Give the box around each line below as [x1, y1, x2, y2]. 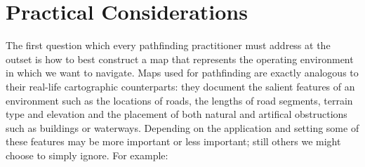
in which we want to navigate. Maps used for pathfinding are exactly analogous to [6, 65, 359, 80]
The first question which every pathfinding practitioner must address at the [6, 38, 331, 53]
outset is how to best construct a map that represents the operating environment [6, 51, 354, 66]
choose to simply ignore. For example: [6, 147, 168, 162]
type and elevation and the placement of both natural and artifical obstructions [6, 107, 347, 121]
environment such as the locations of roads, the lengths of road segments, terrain [6, 93, 353, 107]
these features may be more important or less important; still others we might [6, 134, 341, 149]
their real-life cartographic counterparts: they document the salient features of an [6, 79, 355, 93]
